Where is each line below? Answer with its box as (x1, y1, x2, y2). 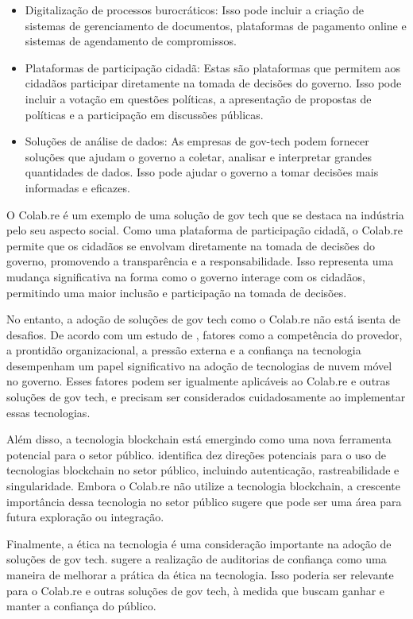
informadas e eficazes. (25, 179, 130, 195)
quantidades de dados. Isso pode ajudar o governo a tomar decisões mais (25, 164, 379, 180)
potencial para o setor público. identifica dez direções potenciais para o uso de (6, 446, 387, 462)
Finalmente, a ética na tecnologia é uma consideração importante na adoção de (6, 535, 392, 551)
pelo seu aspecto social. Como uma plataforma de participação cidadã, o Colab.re (6, 222, 403, 238)
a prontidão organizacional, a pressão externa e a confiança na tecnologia (6, 342, 361, 358)
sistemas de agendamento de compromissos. (25, 33, 237, 49)
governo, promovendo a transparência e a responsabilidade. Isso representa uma (6, 253, 394, 269)
